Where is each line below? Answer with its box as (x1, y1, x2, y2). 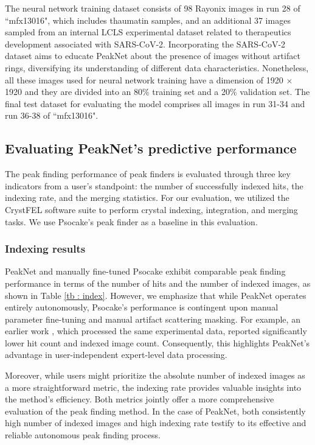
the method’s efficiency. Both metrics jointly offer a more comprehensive (5, 393, 274, 405)
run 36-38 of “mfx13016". (5, 109, 99, 122)
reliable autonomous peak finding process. (5, 429, 161, 441)
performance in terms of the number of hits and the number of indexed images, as (5, 276, 311, 289)
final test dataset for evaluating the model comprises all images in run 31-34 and (5, 97, 305, 110)
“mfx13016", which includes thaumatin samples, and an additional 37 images (5, 13, 291, 26)
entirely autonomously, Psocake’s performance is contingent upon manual (5, 301, 279, 314)
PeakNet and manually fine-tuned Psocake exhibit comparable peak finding (5, 265, 286, 278)
